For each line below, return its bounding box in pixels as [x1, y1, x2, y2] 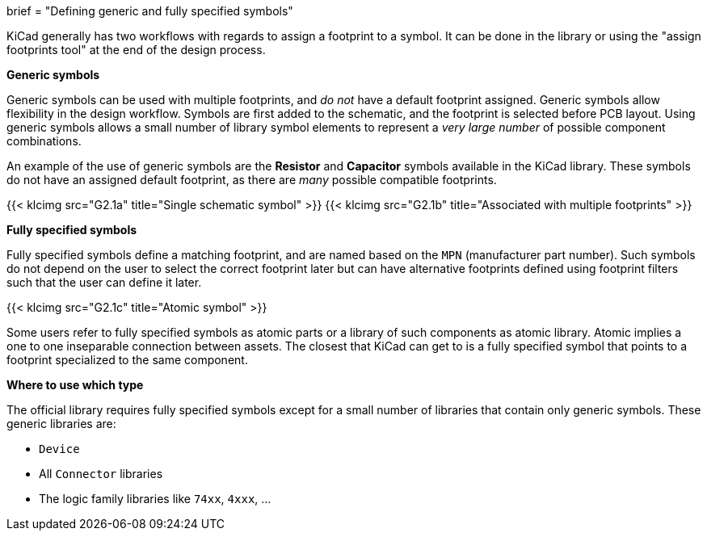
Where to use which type [6, 378, 144, 392]
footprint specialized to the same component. [6, 353, 248, 367]
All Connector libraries [39, 467, 163, 480]
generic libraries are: [6, 417, 116, 430]
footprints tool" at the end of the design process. [6, 43, 266, 57]
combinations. [6, 134, 82, 148]
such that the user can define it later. [6, 275, 202, 289]
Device [39, 443, 80, 455]
